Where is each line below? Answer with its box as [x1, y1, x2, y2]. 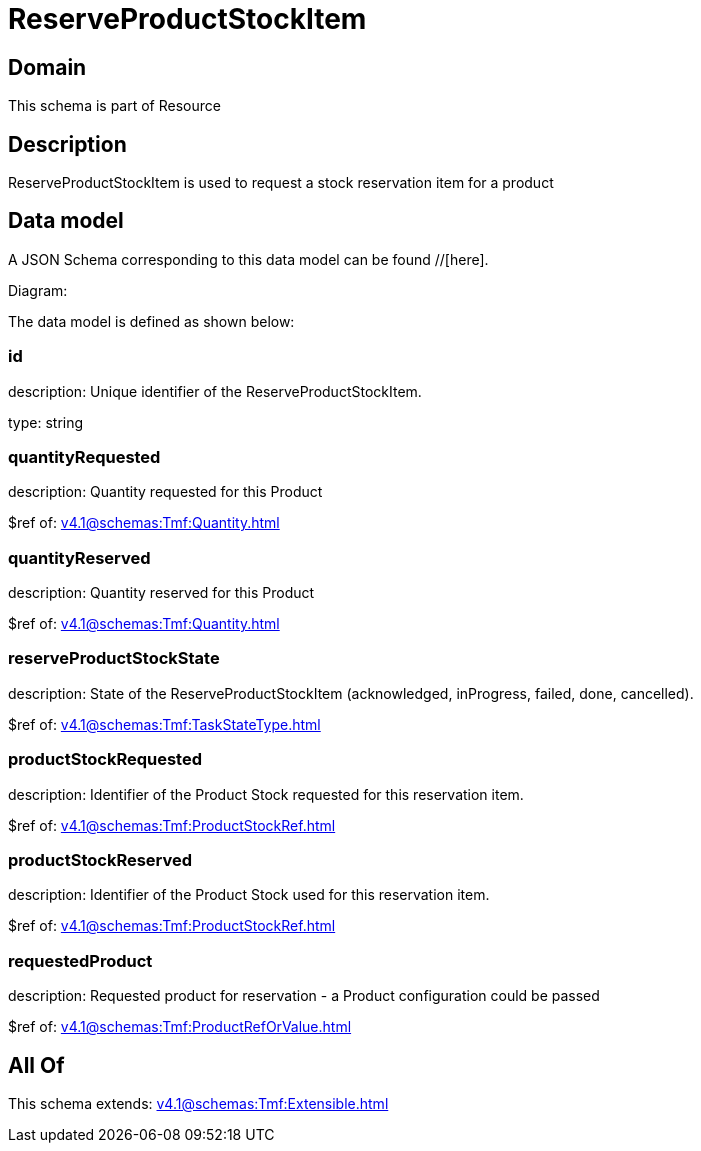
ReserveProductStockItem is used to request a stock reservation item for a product [8, 174, 554, 192]
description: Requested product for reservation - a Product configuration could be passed [8, 987, 600, 1005]
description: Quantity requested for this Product [8, 483, 323, 501]
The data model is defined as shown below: [8, 312, 295, 330]
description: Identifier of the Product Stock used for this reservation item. [8, 886, 490, 904]
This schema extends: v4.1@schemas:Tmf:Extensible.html [8, 1094, 389, 1112]
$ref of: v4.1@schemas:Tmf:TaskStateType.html [8, 715, 321, 733]
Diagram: [8, 281, 68, 299]
